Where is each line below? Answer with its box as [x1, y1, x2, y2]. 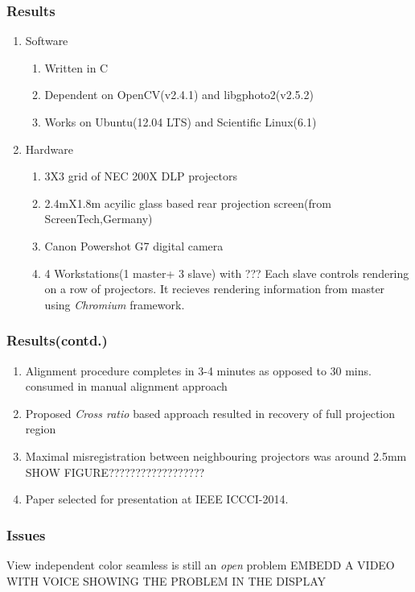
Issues [6, 524, 46, 544]
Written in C [44, 59, 109, 76]
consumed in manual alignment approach [25, 378, 228, 395]
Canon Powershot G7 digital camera [44, 237, 224, 254]
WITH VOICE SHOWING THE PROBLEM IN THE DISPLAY [6, 572, 326, 589]
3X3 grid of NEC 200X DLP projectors [44, 168, 237, 184]
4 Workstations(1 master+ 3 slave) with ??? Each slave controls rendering [44, 264, 409, 281]
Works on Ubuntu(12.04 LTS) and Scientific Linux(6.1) [44, 114, 317, 130]
